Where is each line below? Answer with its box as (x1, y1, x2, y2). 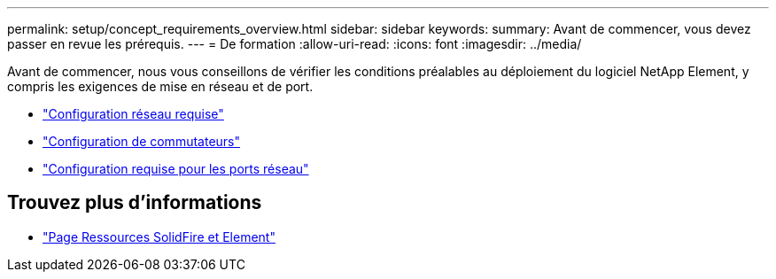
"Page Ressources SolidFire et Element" (43, 229, 275, 244)
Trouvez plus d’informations (7, 191, 262, 214)
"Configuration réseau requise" (43, 106, 224, 121)
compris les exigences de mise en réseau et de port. (7, 79, 314, 94)
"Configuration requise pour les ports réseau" (43, 161, 309, 176)
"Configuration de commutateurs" (43, 134, 241, 149)
